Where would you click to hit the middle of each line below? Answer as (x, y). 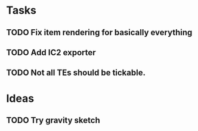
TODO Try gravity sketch (53, 120)
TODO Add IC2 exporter (51, 52)
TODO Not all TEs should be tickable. (76, 73)
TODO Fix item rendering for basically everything (99, 32)
